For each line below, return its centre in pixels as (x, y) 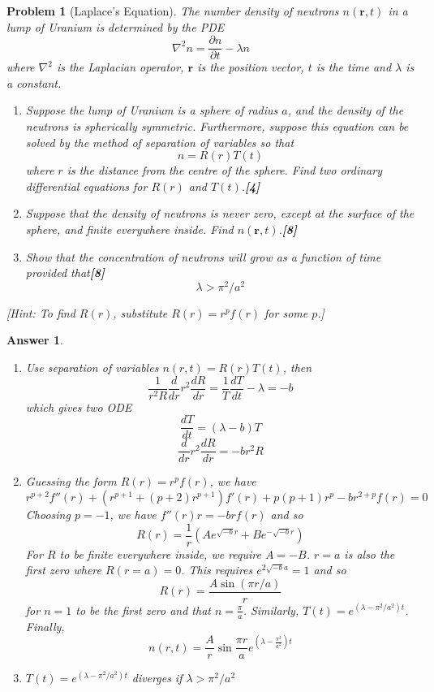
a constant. (34, 82)
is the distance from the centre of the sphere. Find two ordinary (224, 170)
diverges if (157, 678)
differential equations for (86, 186)
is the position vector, (251, 67)
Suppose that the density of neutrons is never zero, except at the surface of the (220, 213)
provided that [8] (65, 272)
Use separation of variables (92, 368)
